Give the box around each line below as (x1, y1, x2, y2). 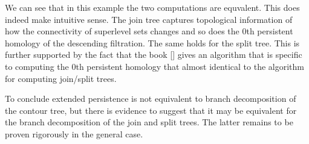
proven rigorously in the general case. (5, 127, 143, 140)
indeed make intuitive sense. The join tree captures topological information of (5, 13, 293, 25)
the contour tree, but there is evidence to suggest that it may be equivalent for (5, 104, 297, 116)
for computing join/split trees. (5, 72, 117, 84)
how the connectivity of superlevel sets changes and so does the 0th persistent (5, 25, 293, 37)
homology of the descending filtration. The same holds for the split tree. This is (5, 36, 300, 49)
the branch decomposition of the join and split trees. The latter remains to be (5, 116, 293, 128)
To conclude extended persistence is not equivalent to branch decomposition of (5, 92, 296, 105)
